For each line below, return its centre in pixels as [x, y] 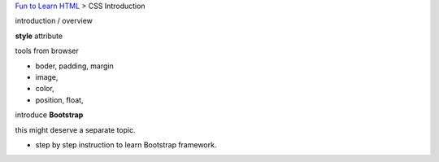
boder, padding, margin [74, 66]
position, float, [59, 100]
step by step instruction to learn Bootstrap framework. [126, 144]
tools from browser [47, 51]
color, [45, 89]
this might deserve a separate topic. [75, 129]
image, [47, 77]
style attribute [39, 36]
